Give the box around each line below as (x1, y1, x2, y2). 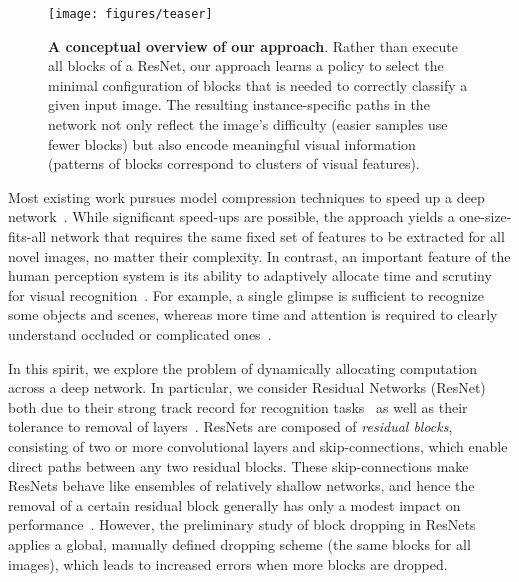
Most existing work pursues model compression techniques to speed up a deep (8, 186, 485, 207)
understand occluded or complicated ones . (8, 323, 272, 344)
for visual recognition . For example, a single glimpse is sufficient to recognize (8, 284, 484, 305)
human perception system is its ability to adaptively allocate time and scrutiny (8, 265, 492, 286)
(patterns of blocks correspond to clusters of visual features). (48, 153, 420, 174)
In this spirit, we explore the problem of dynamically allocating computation (8, 357, 477, 378)
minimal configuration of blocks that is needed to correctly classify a (48, 74, 468, 95)
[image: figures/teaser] (48, 7, 213, 21)
